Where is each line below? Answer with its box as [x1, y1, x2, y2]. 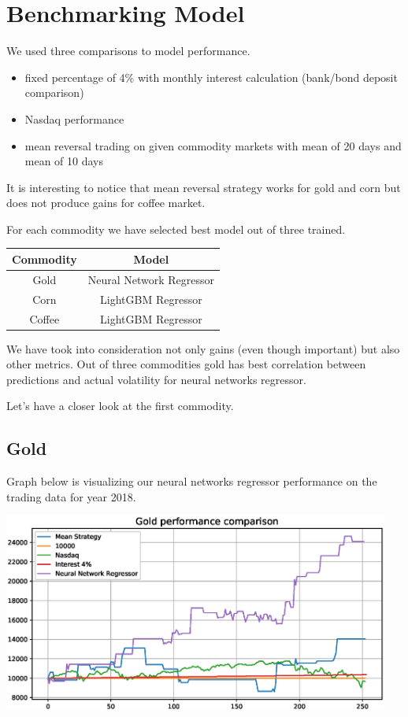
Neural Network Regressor [87, 271, 215, 287]
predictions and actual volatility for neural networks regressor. [6, 371, 306, 387]
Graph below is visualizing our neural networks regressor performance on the [6, 473, 377, 490]
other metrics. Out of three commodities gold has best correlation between [6, 356, 366, 372]
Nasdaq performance [24, 110, 124, 127]
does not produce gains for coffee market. [6, 194, 206, 211]
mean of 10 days [24, 153, 104, 169]
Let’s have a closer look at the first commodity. [6, 397, 234, 414]
